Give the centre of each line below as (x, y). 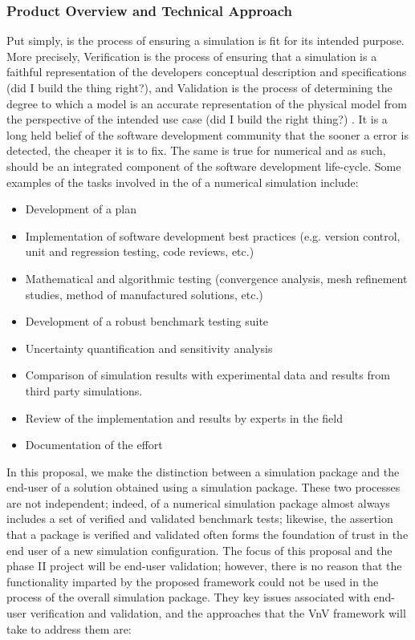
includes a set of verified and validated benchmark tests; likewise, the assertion (200, 518)
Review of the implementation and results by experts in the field (184, 417)
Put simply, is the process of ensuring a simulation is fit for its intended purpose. (205, 41)
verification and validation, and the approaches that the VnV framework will (218, 613)
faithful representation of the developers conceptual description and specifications (207, 72)
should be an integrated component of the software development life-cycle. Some (204, 166)
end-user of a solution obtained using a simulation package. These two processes (203, 487)
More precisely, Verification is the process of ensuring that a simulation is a (192, 56)
